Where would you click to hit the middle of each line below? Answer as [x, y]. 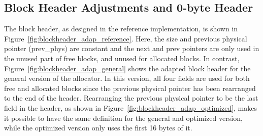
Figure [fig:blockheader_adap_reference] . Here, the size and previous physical [126, 38]
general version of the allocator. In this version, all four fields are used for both [127, 78]
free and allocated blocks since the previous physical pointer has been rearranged [130, 88]
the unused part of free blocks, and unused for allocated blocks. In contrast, [122, 58]
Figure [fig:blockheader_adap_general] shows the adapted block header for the [127, 68]
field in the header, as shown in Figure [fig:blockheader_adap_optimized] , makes [130, 107]
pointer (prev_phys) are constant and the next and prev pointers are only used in [132, 48]
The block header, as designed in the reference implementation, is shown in [121, 29]
